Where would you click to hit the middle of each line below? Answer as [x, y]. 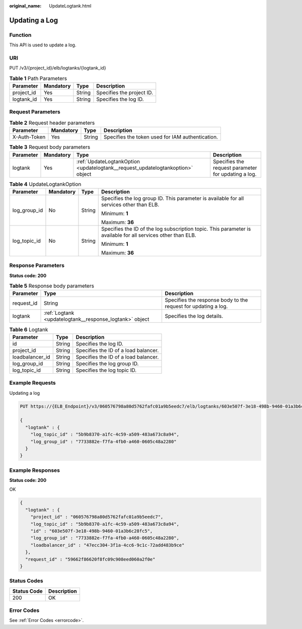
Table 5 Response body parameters [52, 286]
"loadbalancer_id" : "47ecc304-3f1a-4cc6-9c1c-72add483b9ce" [107, 545]
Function [20, 35]
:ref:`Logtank [59, 313]
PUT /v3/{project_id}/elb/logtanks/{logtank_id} [58, 68]
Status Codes [26, 581]
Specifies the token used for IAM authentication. [161, 137]
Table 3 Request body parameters [50, 147]
